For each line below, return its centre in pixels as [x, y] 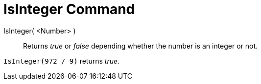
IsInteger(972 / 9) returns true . [62, 61]
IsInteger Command [69, 9]
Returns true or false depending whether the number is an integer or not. [141, 46]
